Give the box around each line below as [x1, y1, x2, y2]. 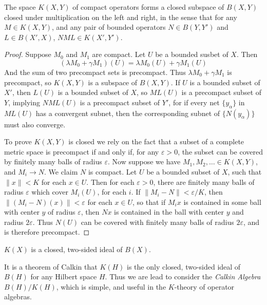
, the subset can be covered [178, 146, 263, 157]
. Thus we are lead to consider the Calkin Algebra [105, 271, 261, 282]
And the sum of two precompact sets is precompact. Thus [4, 66, 186, 77]
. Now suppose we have [107, 156, 181, 167]
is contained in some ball [183, 196, 261, 207]
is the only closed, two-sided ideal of [127, 261, 241, 272]
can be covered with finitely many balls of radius [81, 216, 234, 227]
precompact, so [4, 77, 51, 87]
